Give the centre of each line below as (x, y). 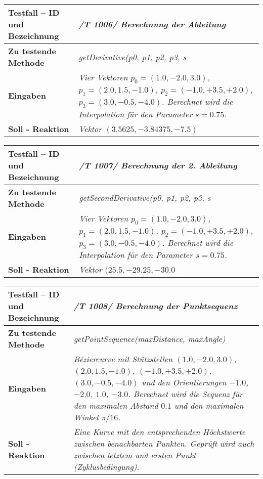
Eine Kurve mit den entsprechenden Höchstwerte (160, 432)
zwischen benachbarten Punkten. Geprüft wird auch (164, 444)
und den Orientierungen (184, 382)
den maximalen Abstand (116, 406)
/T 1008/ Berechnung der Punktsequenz (156, 306)
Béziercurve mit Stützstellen (123, 359)
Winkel (86, 417)
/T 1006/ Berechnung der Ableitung (152, 24)
